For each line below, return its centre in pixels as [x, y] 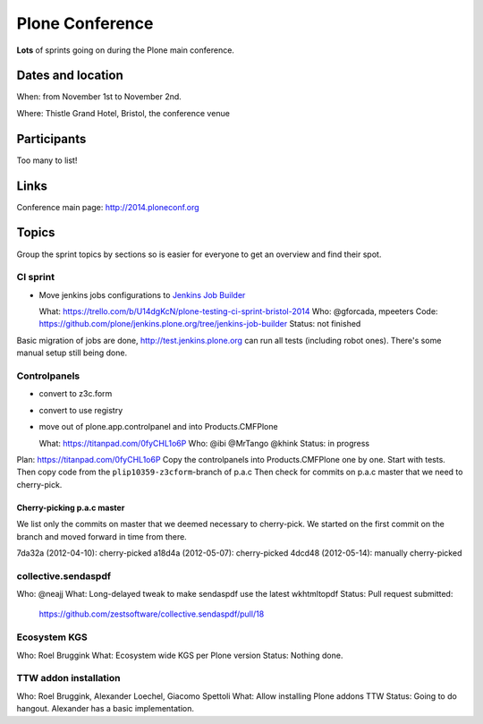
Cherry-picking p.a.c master [71, 507]
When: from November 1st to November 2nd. [99, 97]
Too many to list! [47, 160]
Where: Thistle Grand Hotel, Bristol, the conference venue [123, 113]
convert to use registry [81, 410]
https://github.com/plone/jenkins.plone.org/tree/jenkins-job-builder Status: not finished [200, 324]
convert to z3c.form [76, 394]
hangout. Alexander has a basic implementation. [106, 709]
